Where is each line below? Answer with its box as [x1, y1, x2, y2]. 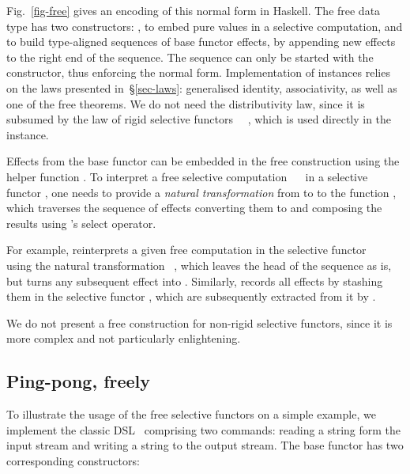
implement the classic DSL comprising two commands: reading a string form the [6, 421, 401, 438]
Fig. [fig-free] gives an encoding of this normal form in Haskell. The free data [6, 2, 381, 18]
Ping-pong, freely [6, 369, 151, 393]
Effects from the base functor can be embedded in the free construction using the [6, 153, 400, 169]
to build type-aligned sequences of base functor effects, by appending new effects [6, 33, 396, 50]
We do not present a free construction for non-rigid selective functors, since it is [6, 314, 393, 331]
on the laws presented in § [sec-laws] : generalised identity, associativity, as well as [6, 79, 397, 96]
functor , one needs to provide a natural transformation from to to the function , [6, 184, 397, 200]
